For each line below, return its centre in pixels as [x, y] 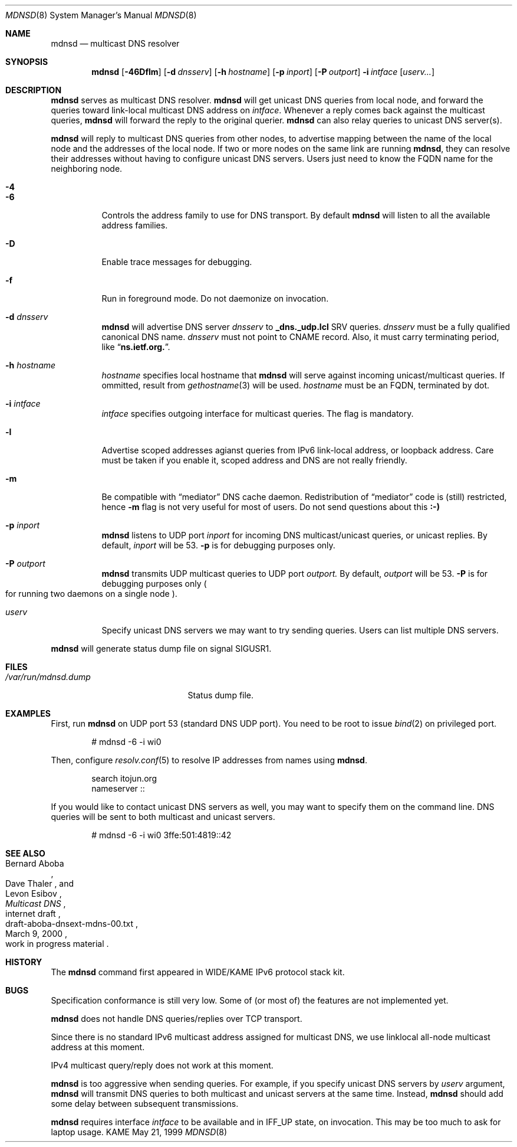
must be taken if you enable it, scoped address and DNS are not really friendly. [254, 460]
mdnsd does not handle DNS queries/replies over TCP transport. [177, 1019]
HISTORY [24, 962]
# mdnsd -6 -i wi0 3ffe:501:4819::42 [162, 835]
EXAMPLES [28, 713]
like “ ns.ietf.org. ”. [136, 347]
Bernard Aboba [35, 863]
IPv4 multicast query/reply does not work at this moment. [162, 1065]
